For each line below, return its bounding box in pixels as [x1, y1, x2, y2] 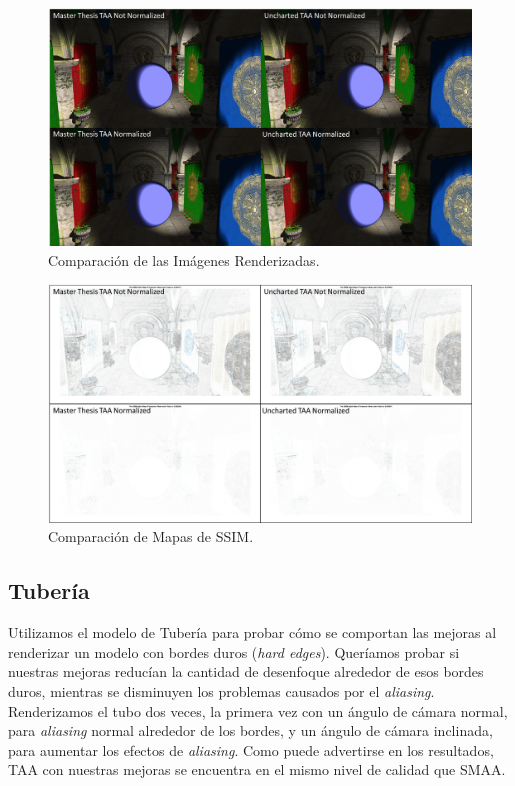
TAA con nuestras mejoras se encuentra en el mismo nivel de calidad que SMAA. [8, 759, 506, 780]
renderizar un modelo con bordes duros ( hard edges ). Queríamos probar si [8, 641, 460, 662]
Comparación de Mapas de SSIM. [48, 526, 254, 547]
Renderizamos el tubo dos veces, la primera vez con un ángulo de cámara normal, [8, 700, 508, 721]
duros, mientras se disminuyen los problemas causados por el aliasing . [8, 680, 435, 701]
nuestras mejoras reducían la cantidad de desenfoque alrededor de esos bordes [8, 661, 484, 682]
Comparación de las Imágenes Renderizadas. [48, 249, 320, 270]
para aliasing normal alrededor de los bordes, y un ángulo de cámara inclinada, [8, 720, 493, 741]
